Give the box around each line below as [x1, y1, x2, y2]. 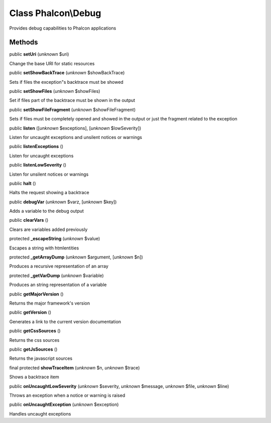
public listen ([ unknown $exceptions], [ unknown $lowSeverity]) [9, 125, 142, 131]
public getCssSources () [9, 328, 61, 334]
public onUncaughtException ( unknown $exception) [9, 401, 119, 407]
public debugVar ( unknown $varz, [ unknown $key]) [9, 199, 117, 205]
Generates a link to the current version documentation [9, 319, 121, 325]
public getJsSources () [9, 346, 58, 352]
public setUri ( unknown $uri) [9, 51, 69, 57]
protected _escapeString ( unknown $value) [9, 236, 100, 242]
